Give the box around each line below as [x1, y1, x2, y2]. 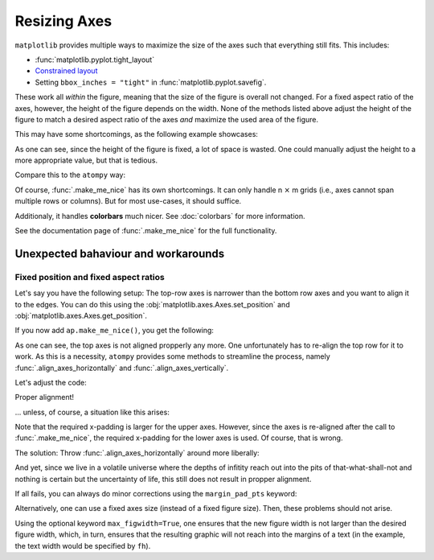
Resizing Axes [14, 12, 113, 30]
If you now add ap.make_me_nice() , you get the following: [14, 326, 215, 336]
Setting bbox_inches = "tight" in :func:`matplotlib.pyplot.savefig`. [35, 77, 267, 87]
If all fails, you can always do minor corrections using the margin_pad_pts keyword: [14, 489, 297, 499]
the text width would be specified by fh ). [14, 541, 151, 550]
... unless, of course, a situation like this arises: [14, 407, 170, 417]
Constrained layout [35, 66, 98, 76]
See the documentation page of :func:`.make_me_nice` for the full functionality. [14, 226, 277, 236]
